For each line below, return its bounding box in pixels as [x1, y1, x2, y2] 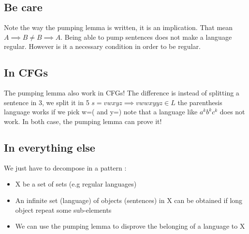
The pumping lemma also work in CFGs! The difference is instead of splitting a [4, 88, 239, 98]
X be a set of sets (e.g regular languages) [15, 179, 137, 189]
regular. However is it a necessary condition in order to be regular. [4, 41, 201, 51]
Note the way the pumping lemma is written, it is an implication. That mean [4, 22, 233, 32]
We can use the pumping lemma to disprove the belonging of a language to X [15, 221, 245, 231]
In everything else [4, 140, 95, 155]
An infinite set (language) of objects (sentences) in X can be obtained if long [15, 195, 243, 205]
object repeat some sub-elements [15, 204, 112, 215]
